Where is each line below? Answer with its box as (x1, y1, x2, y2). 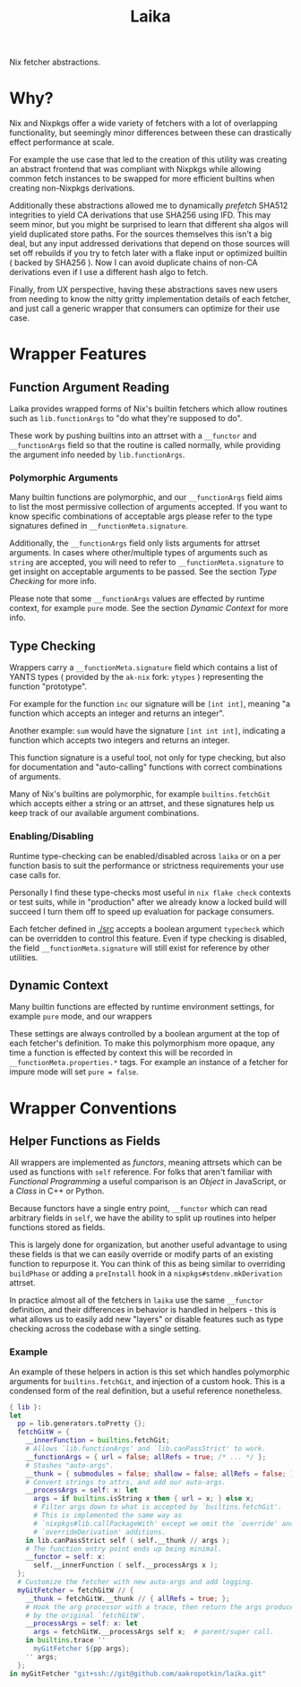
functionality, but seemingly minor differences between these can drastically (9, 127, 292, 138)
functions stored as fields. (9, 1222, 106, 1233)
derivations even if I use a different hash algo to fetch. (9, 267, 209, 278)
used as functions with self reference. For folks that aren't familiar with (9, 1166, 273, 1177)
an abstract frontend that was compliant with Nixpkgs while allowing (9, 164, 262, 175)
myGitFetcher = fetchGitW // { (17, 1586, 134, 1595)
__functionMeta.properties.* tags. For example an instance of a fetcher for (9, 1057, 288, 1068)
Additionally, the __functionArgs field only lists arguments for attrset (9, 538, 261, 548)
